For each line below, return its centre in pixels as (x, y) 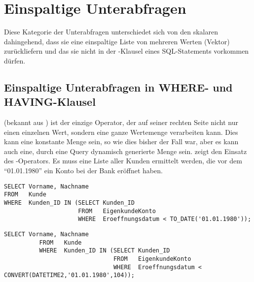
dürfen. (15, 60)
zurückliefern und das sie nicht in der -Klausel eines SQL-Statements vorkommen (127, 51)
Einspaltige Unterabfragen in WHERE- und (118, 87)
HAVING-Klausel (50, 102)
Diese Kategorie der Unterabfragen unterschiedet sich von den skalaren (111, 32)
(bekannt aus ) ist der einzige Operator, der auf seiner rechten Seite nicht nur (121, 122)
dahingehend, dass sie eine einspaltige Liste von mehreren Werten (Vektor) (117, 41)
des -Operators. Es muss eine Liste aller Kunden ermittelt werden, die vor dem (123, 161)
